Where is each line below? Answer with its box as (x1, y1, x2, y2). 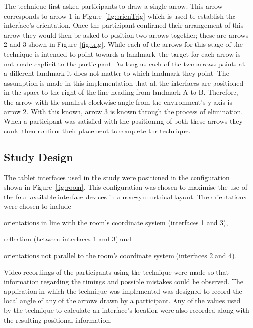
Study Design (4, 149, 73, 164)
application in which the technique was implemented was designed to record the (4, 285, 242, 296)
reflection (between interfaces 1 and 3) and (4, 234, 132, 244)
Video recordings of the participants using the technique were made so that (4, 266, 229, 277)
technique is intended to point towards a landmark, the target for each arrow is (4, 48, 241, 59)
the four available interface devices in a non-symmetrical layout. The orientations (4, 191, 246, 201)
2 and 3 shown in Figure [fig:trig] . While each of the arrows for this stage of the (4, 39, 243, 49)
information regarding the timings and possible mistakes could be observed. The (4, 276, 244, 286)
